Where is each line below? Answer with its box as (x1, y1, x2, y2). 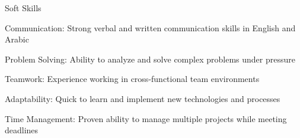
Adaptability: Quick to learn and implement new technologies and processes (5, 92, 280, 104)
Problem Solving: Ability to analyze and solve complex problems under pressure (5, 52, 295, 65)
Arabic (5, 33, 29, 45)
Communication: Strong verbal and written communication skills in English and (5, 21, 296, 34)
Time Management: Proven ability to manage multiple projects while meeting (5, 112, 287, 124)
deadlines (5, 124, 39, 136)
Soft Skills (5, 2, 42, 14)
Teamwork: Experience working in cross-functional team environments (5, 73, 260, 85)
